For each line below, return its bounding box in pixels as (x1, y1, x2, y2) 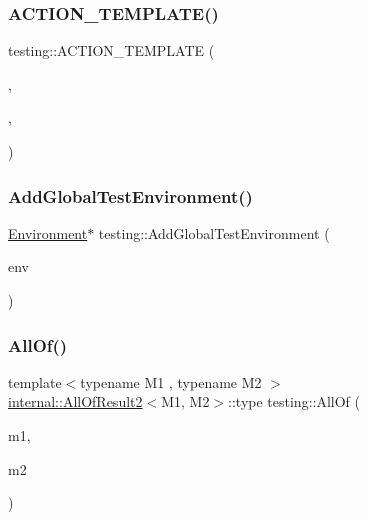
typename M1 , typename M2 (80, 371, 262, 392)
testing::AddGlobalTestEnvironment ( (98, 222, 330, 243)
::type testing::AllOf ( (228, 391, 360, 412)
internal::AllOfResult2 (8, 391, 143, 412)
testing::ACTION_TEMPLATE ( (8, 40, 215, 61)
